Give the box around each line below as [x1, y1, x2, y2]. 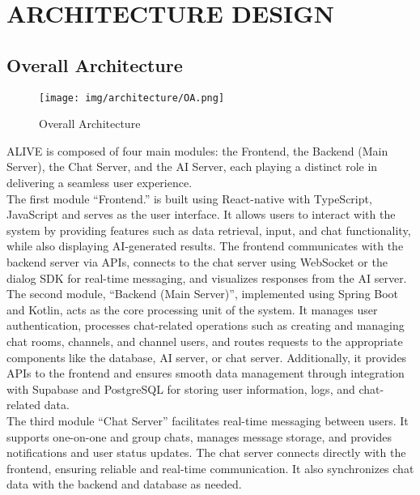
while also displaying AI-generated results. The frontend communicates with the [6, 237, 404, 254]
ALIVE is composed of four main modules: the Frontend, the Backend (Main [6, 142, 388, 159]
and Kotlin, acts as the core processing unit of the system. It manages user [6, 301, 378, 318]
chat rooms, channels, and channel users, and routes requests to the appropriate [6, 332, 403, 349]
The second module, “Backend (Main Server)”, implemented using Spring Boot [6, 285, 399, 302]
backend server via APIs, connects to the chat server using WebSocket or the [6, 253, 388, 270]
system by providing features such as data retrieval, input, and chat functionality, [6, 221, 411, 238]
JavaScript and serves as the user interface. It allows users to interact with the [6, 206, 396, 223]
